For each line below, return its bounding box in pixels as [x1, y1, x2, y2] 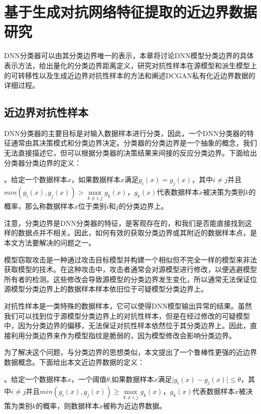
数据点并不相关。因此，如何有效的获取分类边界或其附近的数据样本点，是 [18, 227, 257, 238]
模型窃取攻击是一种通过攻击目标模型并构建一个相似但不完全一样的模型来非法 [4, 254, 257, 264]
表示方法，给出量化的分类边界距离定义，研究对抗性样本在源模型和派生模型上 [4, 60, 257, 70]
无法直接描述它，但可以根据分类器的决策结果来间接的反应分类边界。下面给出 [4, 148, 257, 158]
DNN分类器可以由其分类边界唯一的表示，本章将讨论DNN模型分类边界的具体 [4, 50, 254, 61]
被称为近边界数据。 [103, 400, 167, 410]
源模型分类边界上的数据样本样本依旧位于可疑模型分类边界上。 [4, 284, 208, 294]
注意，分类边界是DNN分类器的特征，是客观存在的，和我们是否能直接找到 [4, 217, 245, 228]
